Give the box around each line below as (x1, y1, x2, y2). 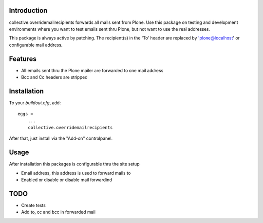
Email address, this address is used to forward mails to (21, 170, 131, 176)
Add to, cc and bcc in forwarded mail (21, 209, 96, 215)
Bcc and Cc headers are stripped (21, 74, 88, 80)
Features (9, 55, 37, 63)
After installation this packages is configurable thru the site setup (9, 161, 140, 167)
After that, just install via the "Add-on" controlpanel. (9, 135, 113, 141)
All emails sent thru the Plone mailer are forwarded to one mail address (21, 67, 164, 73)
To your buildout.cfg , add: (9, 100, 61, 106)
